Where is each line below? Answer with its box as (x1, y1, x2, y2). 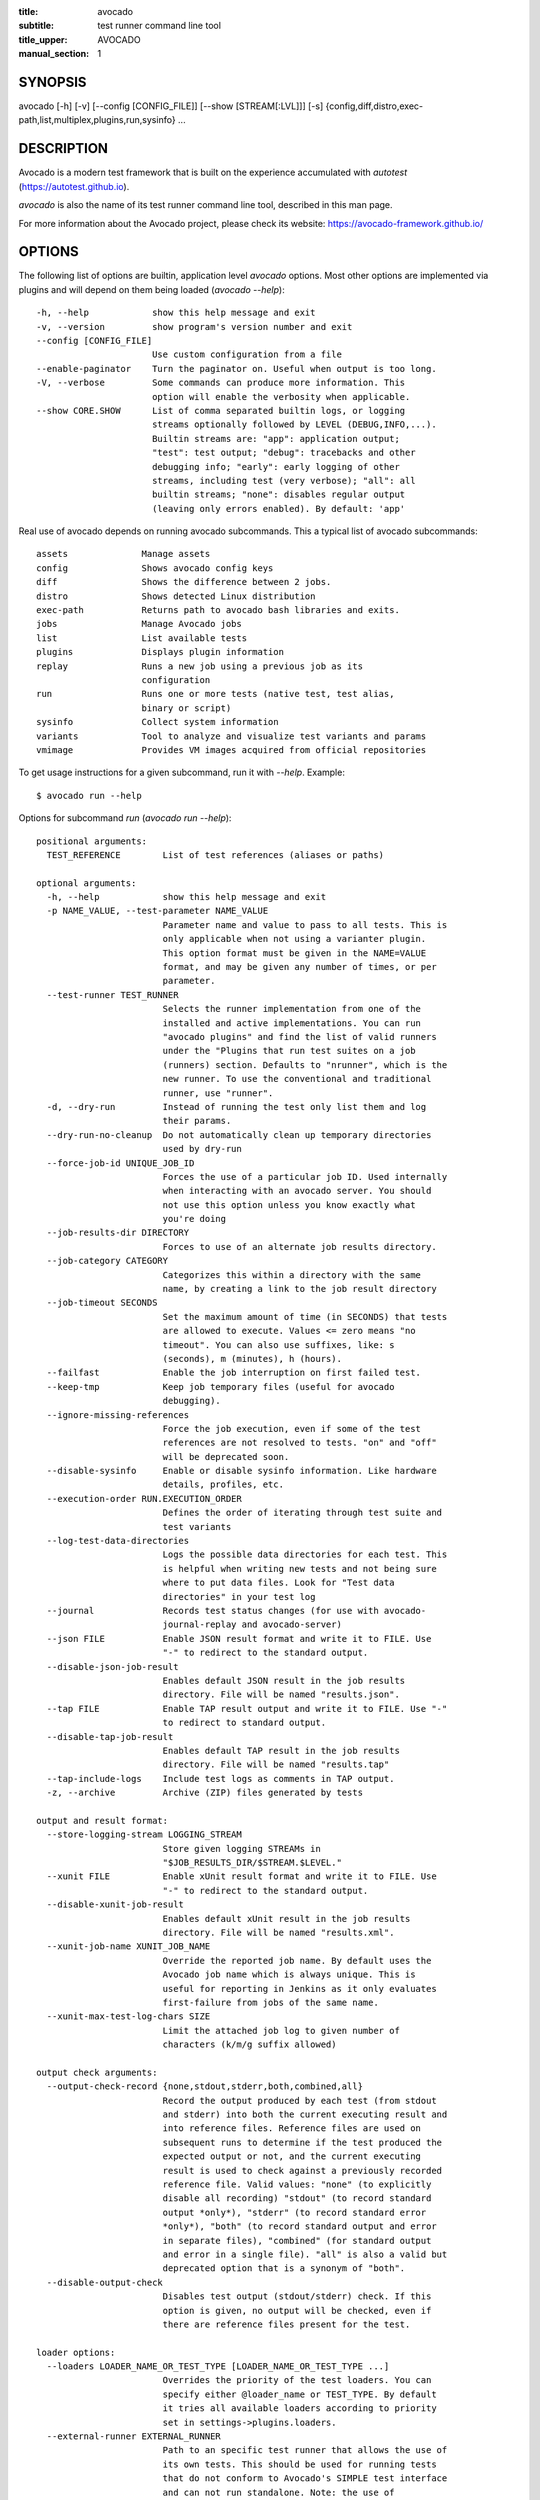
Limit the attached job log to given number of (162, 2025, 400, 2036)
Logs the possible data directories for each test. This (162, 1549, 448, 1560)
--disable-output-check (46, 2276, 164, 2288)
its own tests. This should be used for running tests (162, 2458, 437, 2470)
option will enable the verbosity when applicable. (151, 391, 411, 402)
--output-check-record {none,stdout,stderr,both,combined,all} (46, 2081, 364, 2092)
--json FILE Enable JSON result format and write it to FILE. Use (46, 1633, 432, 1644)
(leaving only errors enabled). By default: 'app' (151, 503, 406, 514)
